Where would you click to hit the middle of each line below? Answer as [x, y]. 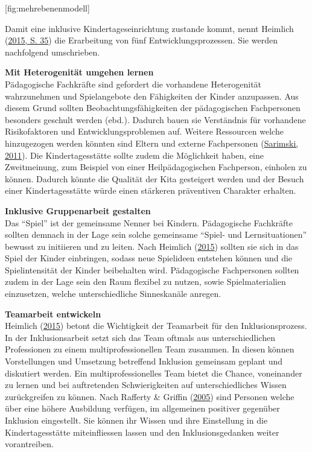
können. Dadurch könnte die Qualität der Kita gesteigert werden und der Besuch [154, 178]
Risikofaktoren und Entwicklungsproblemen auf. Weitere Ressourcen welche [144, 131]
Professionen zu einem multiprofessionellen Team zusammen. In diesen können [150, 349]
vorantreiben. [29, 444]
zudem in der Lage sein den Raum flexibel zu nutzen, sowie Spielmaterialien [145, 282]
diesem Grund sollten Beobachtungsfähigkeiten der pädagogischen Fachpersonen [153, 108]
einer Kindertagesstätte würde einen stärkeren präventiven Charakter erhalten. [151, 190]
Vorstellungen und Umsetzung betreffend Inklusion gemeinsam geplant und [144, 361]
